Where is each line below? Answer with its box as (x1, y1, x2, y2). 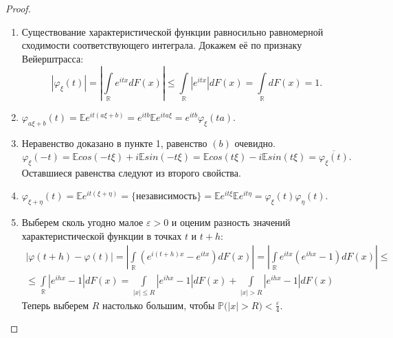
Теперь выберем (21, 297, 89, 312)
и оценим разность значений (171, 215, 291, 229)
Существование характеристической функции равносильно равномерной (21, 24, 324, 38)
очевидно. (234, 136, 276, 150)
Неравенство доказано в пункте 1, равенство (21, 136, 207, 150)
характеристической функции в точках (21, 228, 182, 243)
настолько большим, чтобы (102, 297, 215, 312)
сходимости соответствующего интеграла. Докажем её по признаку (21, 38, 302, 52)
